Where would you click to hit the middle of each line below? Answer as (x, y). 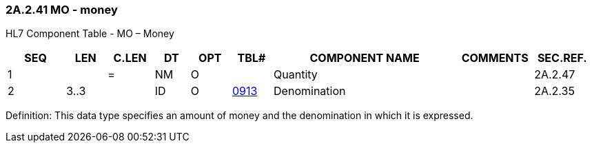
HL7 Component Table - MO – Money (90, 34)
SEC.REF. (562, 58)
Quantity (296, 75)
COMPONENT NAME (365, 58)
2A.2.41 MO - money (62, 10)
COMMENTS (495, 58)
